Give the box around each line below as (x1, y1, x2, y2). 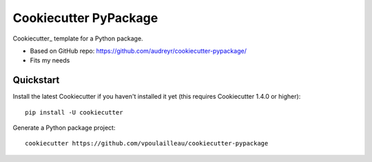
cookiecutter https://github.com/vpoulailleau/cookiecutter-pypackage (25, 139, 269, 148)
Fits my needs (30, 56, 70, 65)
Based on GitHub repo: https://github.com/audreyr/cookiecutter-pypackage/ (30, 47, 247, 55)
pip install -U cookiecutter (25, 108, 123, 116)
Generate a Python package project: (12, 124, 116, 132)
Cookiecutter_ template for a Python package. (12, 34, 144, 43)
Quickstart (12, 74, 60, 86)
